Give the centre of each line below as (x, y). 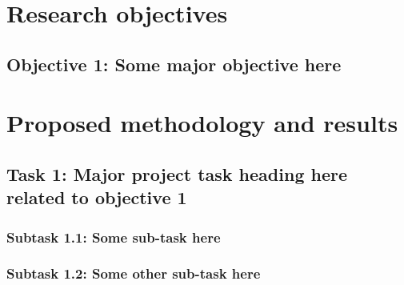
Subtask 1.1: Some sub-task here (114, 237)
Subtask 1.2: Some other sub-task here (134, 273)
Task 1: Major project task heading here (177, 173)
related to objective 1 (97, 197)
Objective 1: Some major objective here (174, 64)
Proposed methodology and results (202, 123)
